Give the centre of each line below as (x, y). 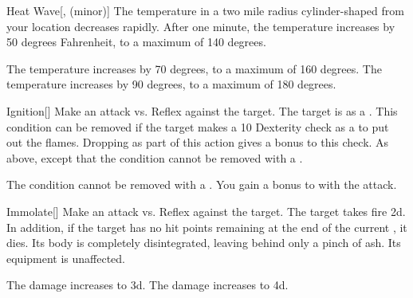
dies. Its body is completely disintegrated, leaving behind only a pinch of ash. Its (204, 243)
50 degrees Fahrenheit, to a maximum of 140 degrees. (136, 42)
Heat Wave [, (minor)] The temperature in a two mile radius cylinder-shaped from (205, 10)
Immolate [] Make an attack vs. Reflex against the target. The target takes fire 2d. (206, 211)
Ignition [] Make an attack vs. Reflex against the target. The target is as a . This (202, 110)
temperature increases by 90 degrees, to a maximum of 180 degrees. (171, 84)
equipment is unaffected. (66, 258)
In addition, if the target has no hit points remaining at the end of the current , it (207, 227)
